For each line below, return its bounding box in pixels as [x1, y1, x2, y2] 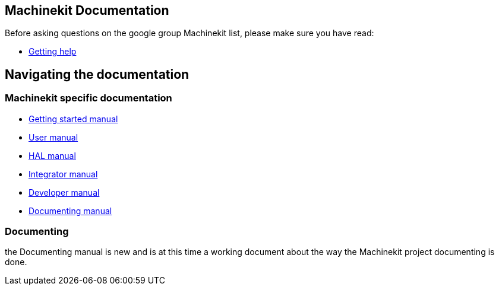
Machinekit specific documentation [5, 92, 172, 104]
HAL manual [29, 150, 76, 161]
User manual [29, 132, 78, 142]
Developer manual [29, 187, 100, 197]
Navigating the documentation [5, 66, 190, 82]
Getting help [29, 46, 77, 57]
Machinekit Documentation [5, 3, 169, 18]
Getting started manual [29, 113, 118, 124]
